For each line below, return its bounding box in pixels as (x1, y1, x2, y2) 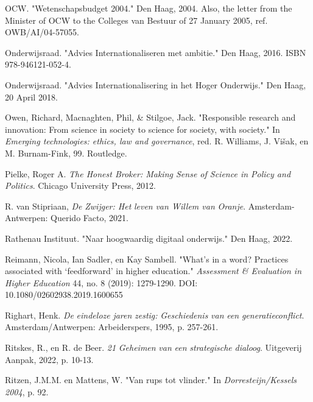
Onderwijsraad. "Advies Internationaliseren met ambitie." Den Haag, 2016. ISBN (5, 46, 306, 58)
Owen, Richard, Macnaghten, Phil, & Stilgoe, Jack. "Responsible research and (5, 111, 296, 124)
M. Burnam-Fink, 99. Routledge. (5, 146, 127, 159)
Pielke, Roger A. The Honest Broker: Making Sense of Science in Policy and (5, 167, 291, 180)
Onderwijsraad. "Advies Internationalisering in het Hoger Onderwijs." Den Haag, (5, 78, 306, 91)
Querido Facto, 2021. (51, 211, 128, 224)
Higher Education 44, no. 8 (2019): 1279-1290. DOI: (5, 276, 198, 289)
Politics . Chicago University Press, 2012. (5, 179, 156, 192)
